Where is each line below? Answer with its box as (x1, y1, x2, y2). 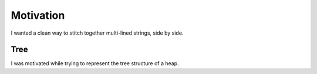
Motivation (11, 9, 65, 22)
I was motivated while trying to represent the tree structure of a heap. (11, 60, 179, 67)
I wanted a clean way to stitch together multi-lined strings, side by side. (11, 29, 184, 36)
